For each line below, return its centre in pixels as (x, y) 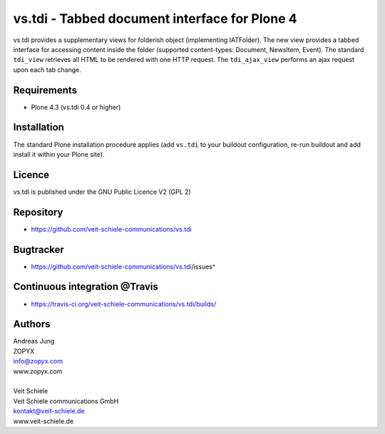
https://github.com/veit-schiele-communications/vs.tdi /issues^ (123, 267)
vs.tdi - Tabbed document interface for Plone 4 (155, 19)
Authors (32, 324)
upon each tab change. (47, 69)
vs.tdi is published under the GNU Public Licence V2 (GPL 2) (102, 192)
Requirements (45, 90)
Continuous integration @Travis (86, 287)
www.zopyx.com (38, 371)
